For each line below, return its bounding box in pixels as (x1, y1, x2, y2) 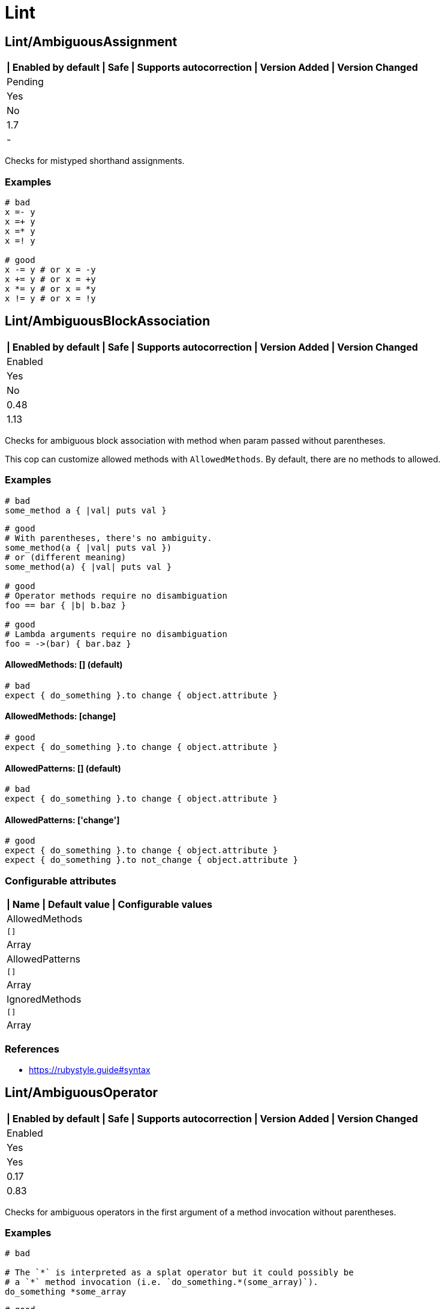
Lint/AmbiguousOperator (5, 1085, 158, 1101)
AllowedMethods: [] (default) (5, 659, 123, 670)
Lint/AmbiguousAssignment (5, 34, 178, 49)
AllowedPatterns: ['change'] (5, 814, 120, 825)
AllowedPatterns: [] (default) (5, 763, 121, 773)
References (5, 1042, 59, 1055)
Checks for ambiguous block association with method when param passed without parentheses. (5, 435, 386, 446)
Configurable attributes (5, 874, 116, 887)
